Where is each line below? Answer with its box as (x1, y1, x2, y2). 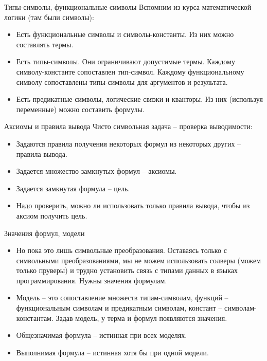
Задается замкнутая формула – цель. (16, 183, 130, 193)
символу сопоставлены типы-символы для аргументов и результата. (16, 76, 228, 87)
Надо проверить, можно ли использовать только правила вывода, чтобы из (16, 200, 250, 211)
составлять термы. (16, 39, 74, 49)
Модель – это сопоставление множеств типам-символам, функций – (16, 292, 228, 303)
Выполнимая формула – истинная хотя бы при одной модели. (16, 347, 209, 357)
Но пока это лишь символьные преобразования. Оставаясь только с (16, 245, 227, 256)
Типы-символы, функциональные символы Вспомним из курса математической (4, 2, 252, 12)
